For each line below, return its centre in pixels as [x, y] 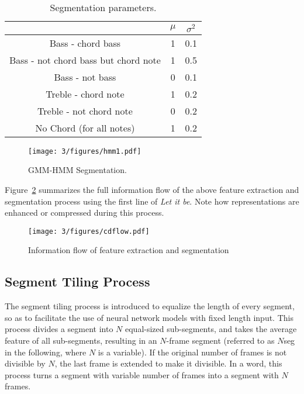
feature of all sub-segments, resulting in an [81, 341]
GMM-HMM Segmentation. [77, 170]
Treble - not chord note [85, 110]
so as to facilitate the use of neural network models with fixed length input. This [149, 317]
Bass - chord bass [85, 43]
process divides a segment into [59, 329]
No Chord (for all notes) [85, 127]
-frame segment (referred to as [220, 341]
